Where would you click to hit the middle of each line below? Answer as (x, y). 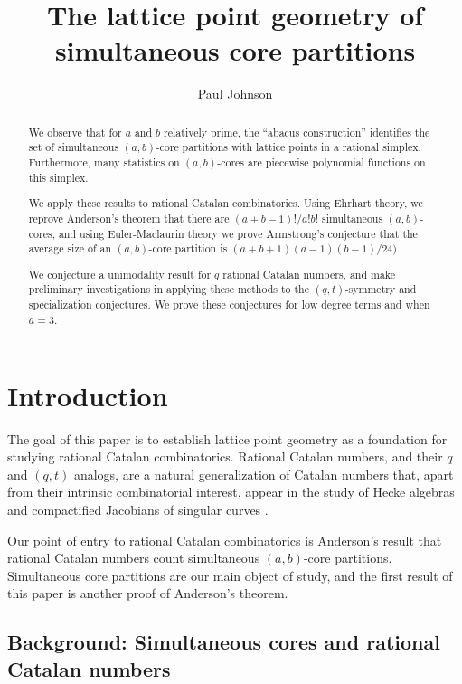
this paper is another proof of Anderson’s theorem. (148, 593)
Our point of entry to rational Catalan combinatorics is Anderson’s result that (225, 540)
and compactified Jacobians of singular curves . (138, 510)
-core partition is (188, 248)
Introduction (88, 395)
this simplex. (58, 177)
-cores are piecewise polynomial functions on (321, 162)
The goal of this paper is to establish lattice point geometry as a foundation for (227, 438)
